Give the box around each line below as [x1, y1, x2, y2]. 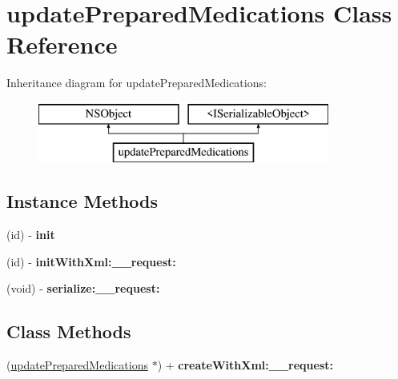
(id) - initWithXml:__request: [6, 253, 176, 269]
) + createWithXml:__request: [157, 357, 334, 373]
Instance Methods [6, 189, 158, 213]
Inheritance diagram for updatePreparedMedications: [6, 74, 267, 91]
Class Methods [6, 319, 131, 344]
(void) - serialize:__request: [6, 280, 160, 297]
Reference [6, 28, 118, 61]
